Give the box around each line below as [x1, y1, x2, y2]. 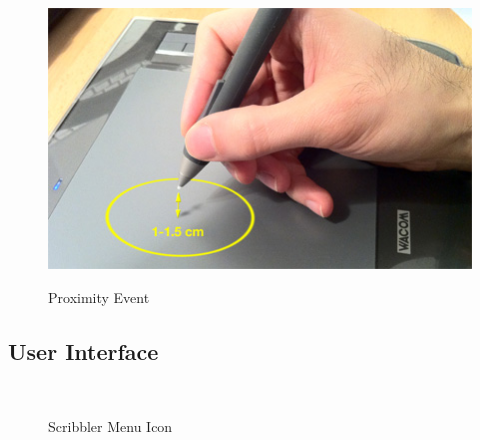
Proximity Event [48, 286, 150, 307]
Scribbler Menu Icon [48, 416, 173, 437]
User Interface [8, 335, 159, 366]
